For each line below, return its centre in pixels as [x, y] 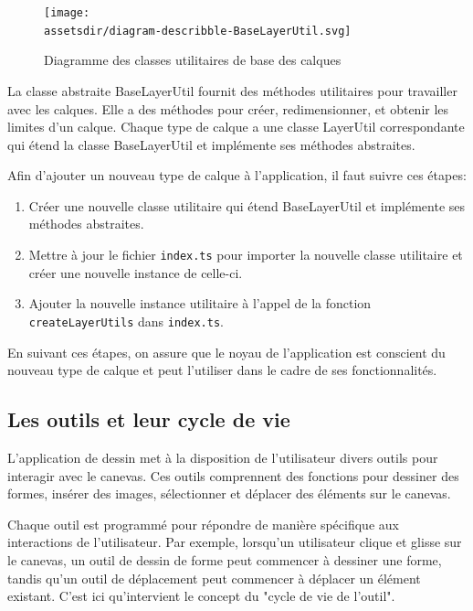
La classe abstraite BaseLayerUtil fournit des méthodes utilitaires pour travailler [232, 90]
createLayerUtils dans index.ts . [126, 321]
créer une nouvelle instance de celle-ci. [136, 272]
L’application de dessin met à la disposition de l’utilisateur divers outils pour [223, 457]
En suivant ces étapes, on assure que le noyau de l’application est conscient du [226, 352]
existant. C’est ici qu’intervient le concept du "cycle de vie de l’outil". [201, 596]
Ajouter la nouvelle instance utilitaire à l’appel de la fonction [200, 303]
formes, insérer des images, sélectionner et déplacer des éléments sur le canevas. [229, 493]
